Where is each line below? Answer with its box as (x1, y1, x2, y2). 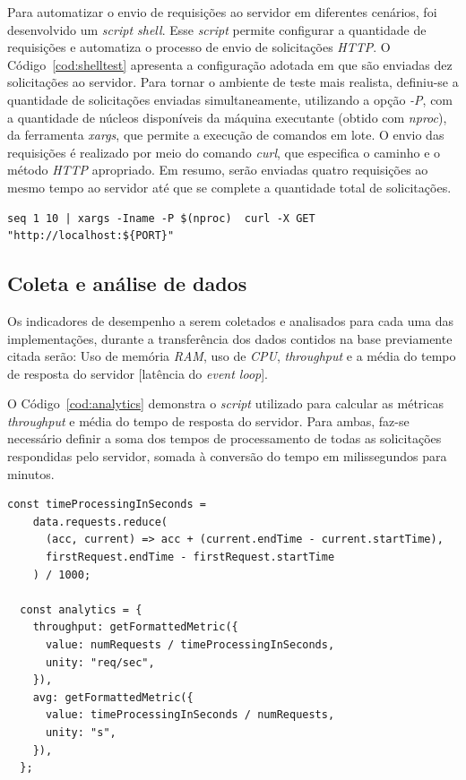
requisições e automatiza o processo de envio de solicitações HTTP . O (7, 38, 391, 56)
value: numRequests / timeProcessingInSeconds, (45, 639, 335, 652)
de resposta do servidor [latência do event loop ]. (7, 364, 268, 382)
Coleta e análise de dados (7, 270, 247, 297)
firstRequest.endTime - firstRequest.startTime (45, 551, 335, 564)
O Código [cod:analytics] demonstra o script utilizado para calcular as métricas (7, 394, 444, 413)
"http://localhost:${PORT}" (7, 229, 175, 243)
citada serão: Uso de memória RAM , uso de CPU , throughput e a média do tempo (7, 347, 456, 365)
